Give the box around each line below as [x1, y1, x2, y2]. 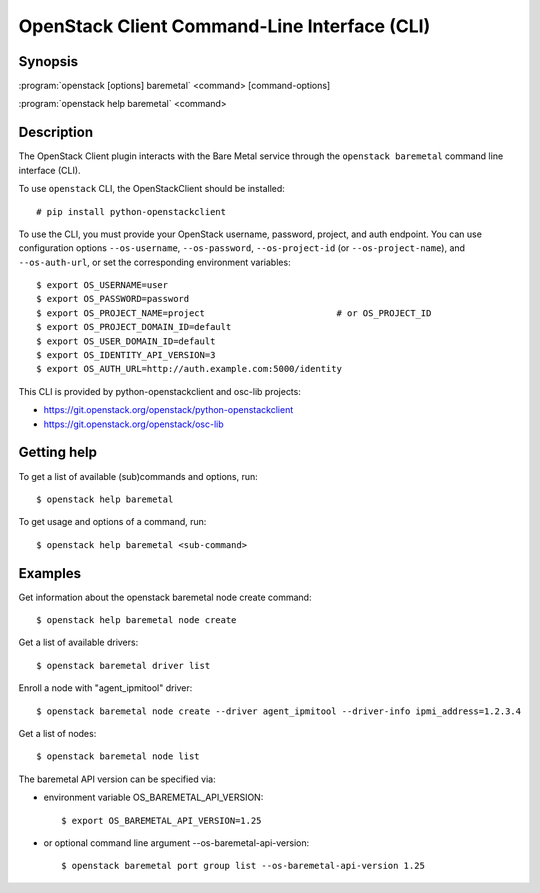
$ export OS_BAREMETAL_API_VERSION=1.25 [61, 815, 262, 826]
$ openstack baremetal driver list [36, 660, 211, 671]
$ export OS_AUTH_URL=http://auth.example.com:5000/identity [36, 363, 342, 375]
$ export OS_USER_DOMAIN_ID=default [36, 335, 216, 347]
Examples [18, 565, 82, 582]
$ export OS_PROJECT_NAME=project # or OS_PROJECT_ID [36, 307, 432, 319]
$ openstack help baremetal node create [36, 614, 237, 625]
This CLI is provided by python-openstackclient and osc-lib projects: [18, 385, 302, 397]
